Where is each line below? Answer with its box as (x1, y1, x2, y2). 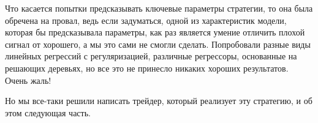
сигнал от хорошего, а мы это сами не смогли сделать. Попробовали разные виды (5, 37, 311, 50)
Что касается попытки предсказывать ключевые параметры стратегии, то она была (5, 2, 313, 14)
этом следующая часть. (5, 106, 91, 119)
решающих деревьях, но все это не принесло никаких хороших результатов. (5, 61, 289, 74)
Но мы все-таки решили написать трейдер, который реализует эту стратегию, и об (5, 94, 312, 107)
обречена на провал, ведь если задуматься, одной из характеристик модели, (5, 13, 287, 26)
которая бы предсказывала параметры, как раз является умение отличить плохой (5, 26, 305, 39)
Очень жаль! (5, 73, 51, 86)
